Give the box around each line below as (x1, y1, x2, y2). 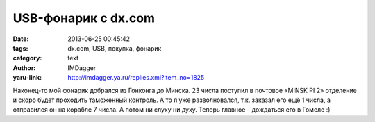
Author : (12, 63, 36, 72)
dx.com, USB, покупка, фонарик (67, 44, 162, 52)
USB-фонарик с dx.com (12, 10, 156, 26)
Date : (12, 35, 29, 43)
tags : (12, 44, 28, 52)
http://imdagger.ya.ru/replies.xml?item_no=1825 (67, 73, 205, 82)
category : (12, 54, 42, 62)
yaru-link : (12, 73, 42, 82)
